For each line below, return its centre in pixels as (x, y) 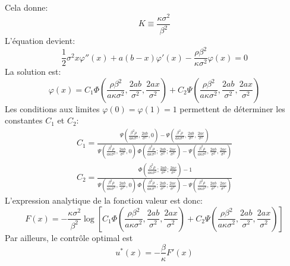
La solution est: (33, 72)
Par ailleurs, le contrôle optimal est (69, 237)
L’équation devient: (40, 41)
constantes (24, 120)
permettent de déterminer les (232, 108)
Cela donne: (26, 7)
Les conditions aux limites (52, 108)
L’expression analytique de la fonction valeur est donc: (104, 200)
